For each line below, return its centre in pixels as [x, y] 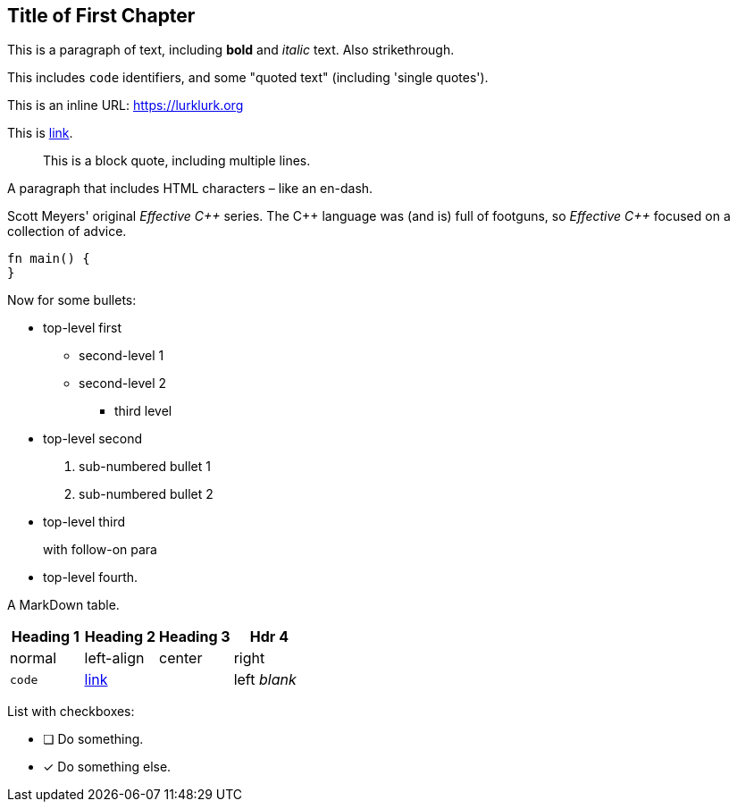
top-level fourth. [91, 577]
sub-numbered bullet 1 [145, 467]
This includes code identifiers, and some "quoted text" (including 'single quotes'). [248, 78]
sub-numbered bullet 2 [146, 494]
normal [33, 658]
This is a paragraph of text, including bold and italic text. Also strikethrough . [231, 50]
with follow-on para [100, 550]
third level [143, 411]
